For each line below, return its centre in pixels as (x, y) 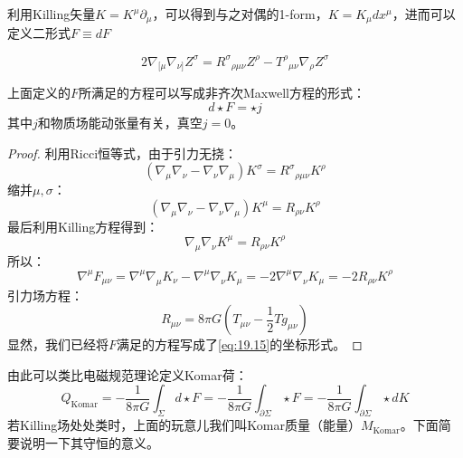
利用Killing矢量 (52, 14)
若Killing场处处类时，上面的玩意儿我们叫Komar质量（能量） (184, 425)
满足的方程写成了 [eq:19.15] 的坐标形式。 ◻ (240, 344)
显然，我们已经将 (58, 344)
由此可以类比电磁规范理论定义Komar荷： (128, 374)
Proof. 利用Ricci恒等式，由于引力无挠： (123, 153)
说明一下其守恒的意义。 (89, 442)
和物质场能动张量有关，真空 (120, 122)
